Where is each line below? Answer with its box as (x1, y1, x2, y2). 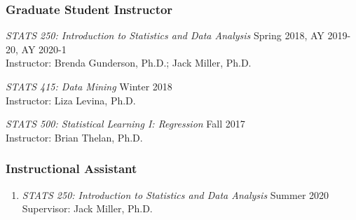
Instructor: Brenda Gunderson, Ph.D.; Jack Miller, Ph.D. (6, 55, 252, 70)
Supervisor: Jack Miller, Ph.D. (22, 201, 153, 216)
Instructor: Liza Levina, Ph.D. (6, 92, 136, 107)
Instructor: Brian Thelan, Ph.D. (6, 130, 143, 144)
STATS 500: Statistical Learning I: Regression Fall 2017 (6, 116, 245, 131)
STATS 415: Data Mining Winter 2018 (6, 79, 172, 93)
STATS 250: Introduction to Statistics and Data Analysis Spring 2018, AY (6, 28, 324, 43)
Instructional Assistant (6, 160, 137, 177)
